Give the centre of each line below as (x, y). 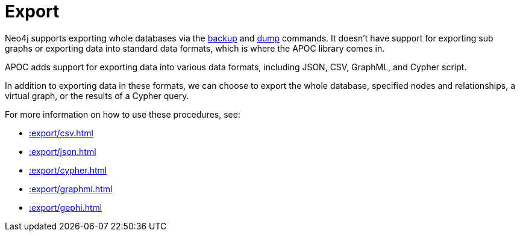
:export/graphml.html (71, 189)
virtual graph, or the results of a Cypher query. (97, 95)
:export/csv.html (61, 133)
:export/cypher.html (68, 170)
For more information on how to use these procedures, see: (123, 114)
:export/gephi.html (66, 207)
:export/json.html (63, 151)
